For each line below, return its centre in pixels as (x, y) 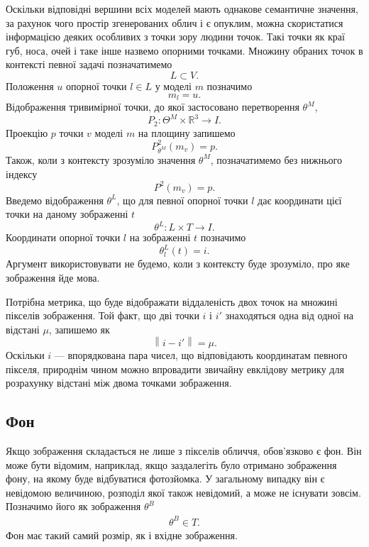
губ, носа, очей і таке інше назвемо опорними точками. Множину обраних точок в (184, 50)
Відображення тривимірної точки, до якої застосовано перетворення (153, 107)
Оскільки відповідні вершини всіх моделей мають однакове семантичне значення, (182, 9)
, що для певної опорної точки (182, 200)
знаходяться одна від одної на (290, 315)
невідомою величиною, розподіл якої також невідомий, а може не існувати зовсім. (183, 492)
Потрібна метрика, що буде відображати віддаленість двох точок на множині (172, 301)
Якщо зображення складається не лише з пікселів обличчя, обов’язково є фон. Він (184, 451)
